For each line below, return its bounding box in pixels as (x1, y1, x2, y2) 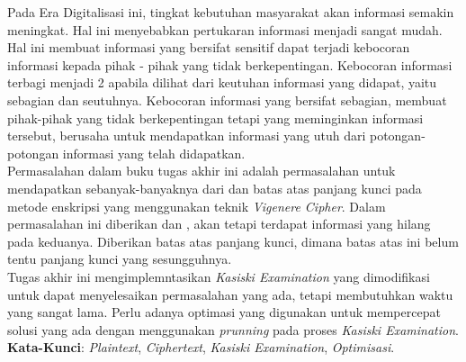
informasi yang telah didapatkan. (62, 143, 246, 162)
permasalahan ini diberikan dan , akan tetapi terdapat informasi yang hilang (7, 214, 431, 233)
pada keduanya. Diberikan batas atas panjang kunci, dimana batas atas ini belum (7, 231, 459, 250)
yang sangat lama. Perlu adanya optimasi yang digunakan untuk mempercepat (7, 303, 441, 321)
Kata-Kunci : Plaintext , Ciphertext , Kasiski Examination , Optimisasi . (7, 338, 395, 357)
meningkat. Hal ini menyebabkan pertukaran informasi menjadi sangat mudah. (7, 20, 443, 39)
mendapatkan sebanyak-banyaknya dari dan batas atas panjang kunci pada (7, 178, 422, 197)
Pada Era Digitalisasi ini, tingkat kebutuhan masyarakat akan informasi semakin (7, 3, 454, 21)
